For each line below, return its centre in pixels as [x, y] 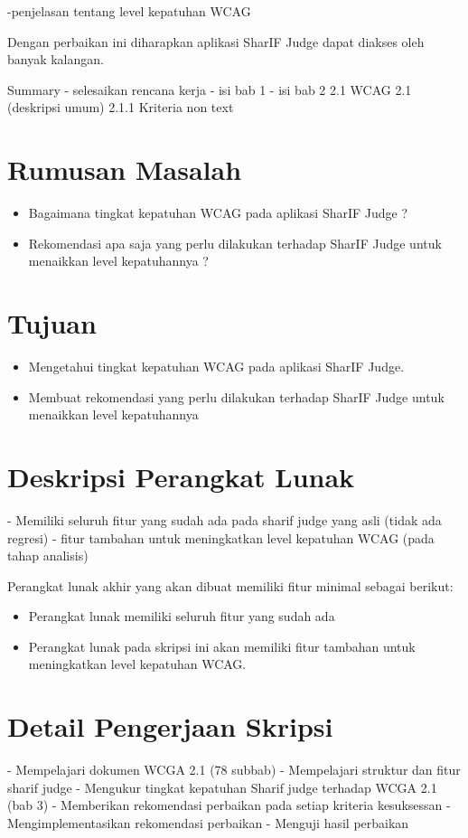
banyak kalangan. [56, 59]
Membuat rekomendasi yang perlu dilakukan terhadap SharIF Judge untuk [236, 396]
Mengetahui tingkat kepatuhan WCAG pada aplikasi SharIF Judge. [216, 366]
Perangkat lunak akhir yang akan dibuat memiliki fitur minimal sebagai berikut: [230, 585]
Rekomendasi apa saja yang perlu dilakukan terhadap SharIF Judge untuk [235, 243]
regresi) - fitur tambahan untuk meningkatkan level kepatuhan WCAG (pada [221, 537]
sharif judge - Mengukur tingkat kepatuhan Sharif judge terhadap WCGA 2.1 [222, 787]
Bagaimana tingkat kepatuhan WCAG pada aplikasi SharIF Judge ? [218, 213]
